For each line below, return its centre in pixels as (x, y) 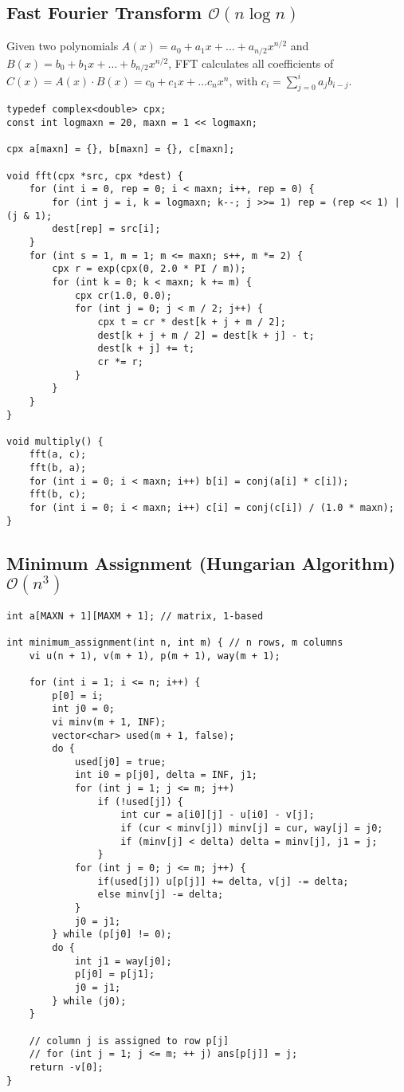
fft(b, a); (58, 468)
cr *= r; (120, 361)
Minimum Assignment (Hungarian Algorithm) (201, 562)
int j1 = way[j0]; (123, 961)
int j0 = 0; (84, 709)
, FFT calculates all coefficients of (251, 63)
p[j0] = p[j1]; (115, 974)
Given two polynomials (63, 46)
